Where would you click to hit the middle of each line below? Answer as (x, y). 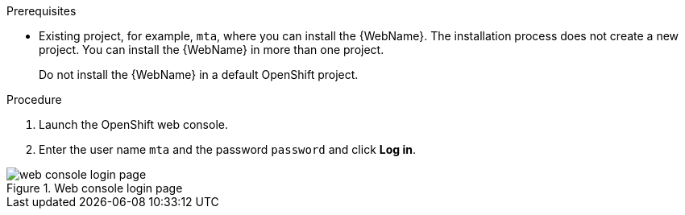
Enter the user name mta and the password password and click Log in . (227, 149)
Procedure (34, 99)
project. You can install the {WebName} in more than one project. (212, 50)
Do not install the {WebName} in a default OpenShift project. (199, 74)
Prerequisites (42, 11)
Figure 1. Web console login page (95, 188)
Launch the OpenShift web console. (133, 124)
